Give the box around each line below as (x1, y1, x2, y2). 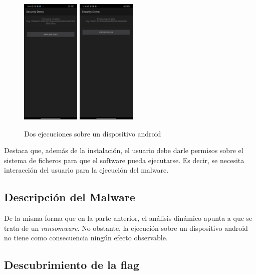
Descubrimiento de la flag (4, 257, 139, 272)
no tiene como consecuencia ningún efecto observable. (4, 232, 168, 243)
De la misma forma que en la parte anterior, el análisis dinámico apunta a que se (4, 213, 252, 223)
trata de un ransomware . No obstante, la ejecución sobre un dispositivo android (4, 222, 248, 233)
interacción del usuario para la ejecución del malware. (4, 165, 169, 175)
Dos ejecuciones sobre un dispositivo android (24, 128, 161, 139)
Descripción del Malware (4, 189, 135, 205)
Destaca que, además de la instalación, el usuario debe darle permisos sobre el (4, 145, 243, 156)
